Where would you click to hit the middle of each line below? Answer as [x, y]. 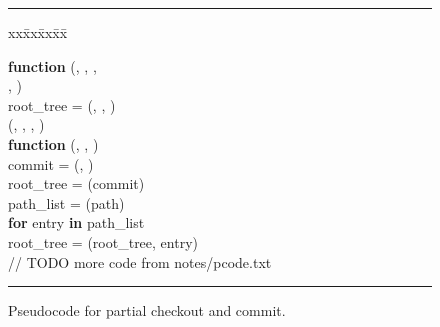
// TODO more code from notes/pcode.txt [140, 261]
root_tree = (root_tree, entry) [103, 241]
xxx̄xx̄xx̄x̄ [38, 32]
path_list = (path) [66, 202]
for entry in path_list [76, 222]
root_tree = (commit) [76, 183]
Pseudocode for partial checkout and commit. [147, 310]
